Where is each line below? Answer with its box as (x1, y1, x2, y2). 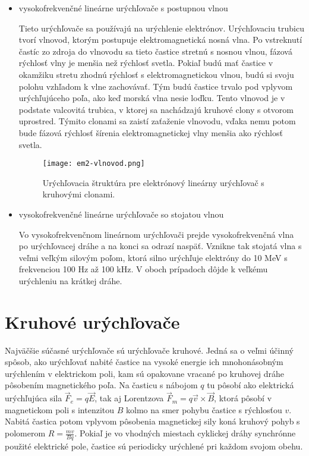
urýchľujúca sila (5, 392, 62, 404)
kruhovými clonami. (42, 188, 115, 200)
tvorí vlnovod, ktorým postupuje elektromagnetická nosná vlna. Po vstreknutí (18, 33, 302, 46)
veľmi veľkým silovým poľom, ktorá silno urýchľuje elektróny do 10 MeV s (18, 251, 288, 263)
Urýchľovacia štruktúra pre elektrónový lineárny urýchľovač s (42, 176, 264, 188)
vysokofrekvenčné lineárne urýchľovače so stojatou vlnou (18, 207, 224, 220)
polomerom (5, 427, 46, 439)
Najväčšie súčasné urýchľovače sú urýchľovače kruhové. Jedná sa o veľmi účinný (5, 344, 294, 356)
